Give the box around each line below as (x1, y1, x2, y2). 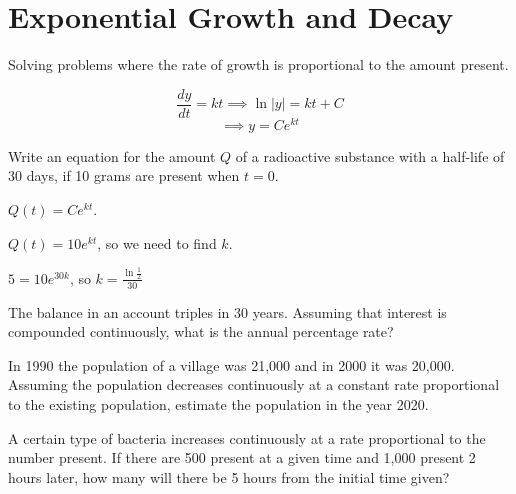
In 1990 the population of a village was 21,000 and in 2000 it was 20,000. (8, 354, 455, 375)
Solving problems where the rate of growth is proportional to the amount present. (8, 54, 509, 75)
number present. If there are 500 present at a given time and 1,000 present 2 (8, 447, 476, 468)
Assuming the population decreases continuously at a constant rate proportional (8, 374, 500, 395)
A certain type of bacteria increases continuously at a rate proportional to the (8, 427, 486, 448)
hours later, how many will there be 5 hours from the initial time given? (8, 466, 450, 487)
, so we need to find (97, 232, 217, 253)
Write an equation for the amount (8, 145, 216, 166)
